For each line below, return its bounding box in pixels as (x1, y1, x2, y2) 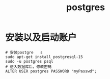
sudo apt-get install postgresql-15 (5, 54, 83, 60)
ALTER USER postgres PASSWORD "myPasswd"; (5, 68, 97, 74)
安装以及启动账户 (5, 32, 77, 43)
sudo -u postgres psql (5, 59, 53, 64)
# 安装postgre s (5, 50, 43, 55)
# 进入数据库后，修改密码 (5, 64, 52, 69)
